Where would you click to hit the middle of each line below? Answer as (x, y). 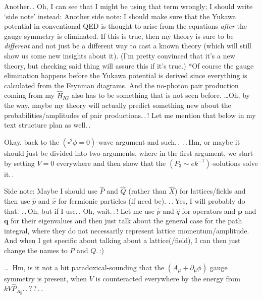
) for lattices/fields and (210, 191)
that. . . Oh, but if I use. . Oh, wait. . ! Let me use (79, 211)
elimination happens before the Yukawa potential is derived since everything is (126, 75)
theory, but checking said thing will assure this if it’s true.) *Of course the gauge (129, 65)
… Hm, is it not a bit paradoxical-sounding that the (84, 267)
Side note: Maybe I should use (51, 191)
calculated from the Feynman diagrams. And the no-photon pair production (121, 85)
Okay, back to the (32, 141)
